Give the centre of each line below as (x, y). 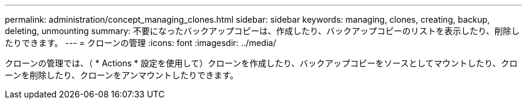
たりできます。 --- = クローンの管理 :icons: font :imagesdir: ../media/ (140, 43)
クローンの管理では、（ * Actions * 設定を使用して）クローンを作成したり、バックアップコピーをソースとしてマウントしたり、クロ (261, 63)
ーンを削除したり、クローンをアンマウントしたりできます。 (122, 75)
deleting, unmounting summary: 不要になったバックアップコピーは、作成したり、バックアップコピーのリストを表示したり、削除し (262, 31)
